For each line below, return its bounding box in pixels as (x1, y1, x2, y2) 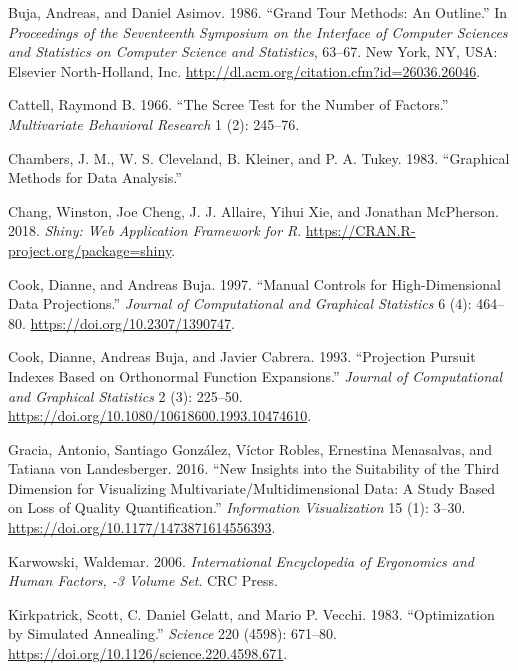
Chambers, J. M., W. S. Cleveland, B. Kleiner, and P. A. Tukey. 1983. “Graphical (8, 147, 510, 168)
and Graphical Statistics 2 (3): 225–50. (8, 385, 243, 406)
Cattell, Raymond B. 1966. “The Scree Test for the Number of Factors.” (8, 94, 449, 115)
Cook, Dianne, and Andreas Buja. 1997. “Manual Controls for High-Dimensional (8, 273, 501, 294)
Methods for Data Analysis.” (8, 167, 182, 188)
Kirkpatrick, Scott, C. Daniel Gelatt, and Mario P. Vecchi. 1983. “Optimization (8, 603, 495, 624)
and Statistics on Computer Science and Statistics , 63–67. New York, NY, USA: (8, 41, 498, 62)
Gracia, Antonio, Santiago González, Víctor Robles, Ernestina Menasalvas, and (8, 438, 493, 459)
